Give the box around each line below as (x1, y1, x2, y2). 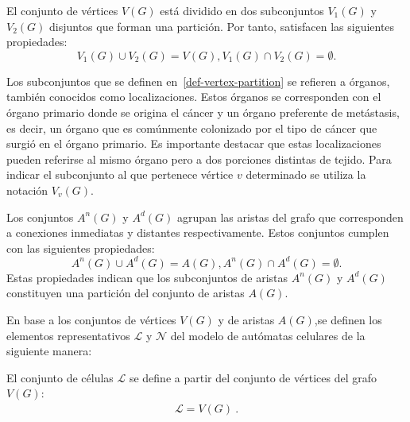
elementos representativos (6, 327, 130, 343)
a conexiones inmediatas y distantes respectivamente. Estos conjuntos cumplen (6, 224, 389, 241)
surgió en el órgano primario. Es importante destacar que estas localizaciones (6, 135, 381, 152)
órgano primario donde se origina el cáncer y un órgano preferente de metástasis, (6, 103, 400, 120)
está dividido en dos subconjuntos (160, 2, 324, 18)
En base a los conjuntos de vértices (6, 312, 176, 327)
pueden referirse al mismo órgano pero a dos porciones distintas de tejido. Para (6, 150, 392, 167)
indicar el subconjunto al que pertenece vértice (6, 166, 234, 183)
